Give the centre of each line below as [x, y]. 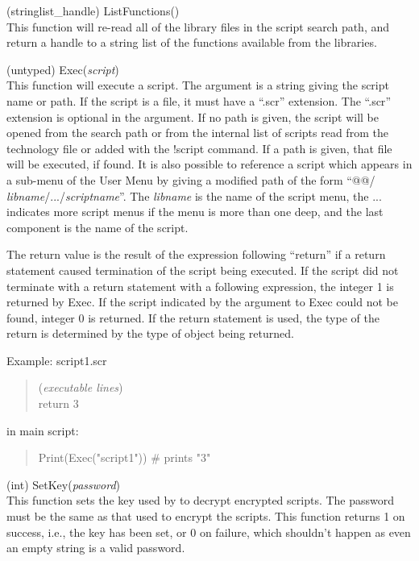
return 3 [58, 403]
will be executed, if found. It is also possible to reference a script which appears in [209, 164]
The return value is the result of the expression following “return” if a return [196, 254]
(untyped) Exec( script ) [63, 69]
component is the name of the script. [97, 227]
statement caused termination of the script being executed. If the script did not [203, 270]
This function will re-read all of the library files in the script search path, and [198, 26]
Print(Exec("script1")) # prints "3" [124, 457]
